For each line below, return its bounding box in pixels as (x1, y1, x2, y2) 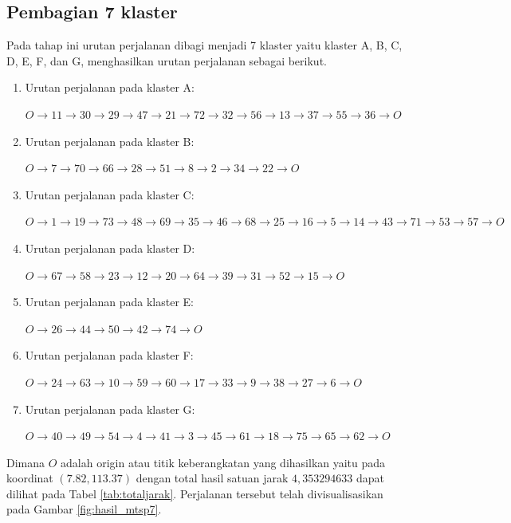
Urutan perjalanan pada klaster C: (25, 186, 195, 203)
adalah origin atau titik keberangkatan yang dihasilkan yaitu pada (61, 454, 386, 470)
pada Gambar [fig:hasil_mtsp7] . (6, 501, 162, 517)
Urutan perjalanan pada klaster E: (25, 293, 195, 310)
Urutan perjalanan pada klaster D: (25, 239, 195, 256)
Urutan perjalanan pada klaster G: (25, 400, 195, 417)
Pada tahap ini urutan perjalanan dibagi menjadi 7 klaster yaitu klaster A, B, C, (6, 37, 403, 53)
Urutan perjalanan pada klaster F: (25, 347, 194, 364)
